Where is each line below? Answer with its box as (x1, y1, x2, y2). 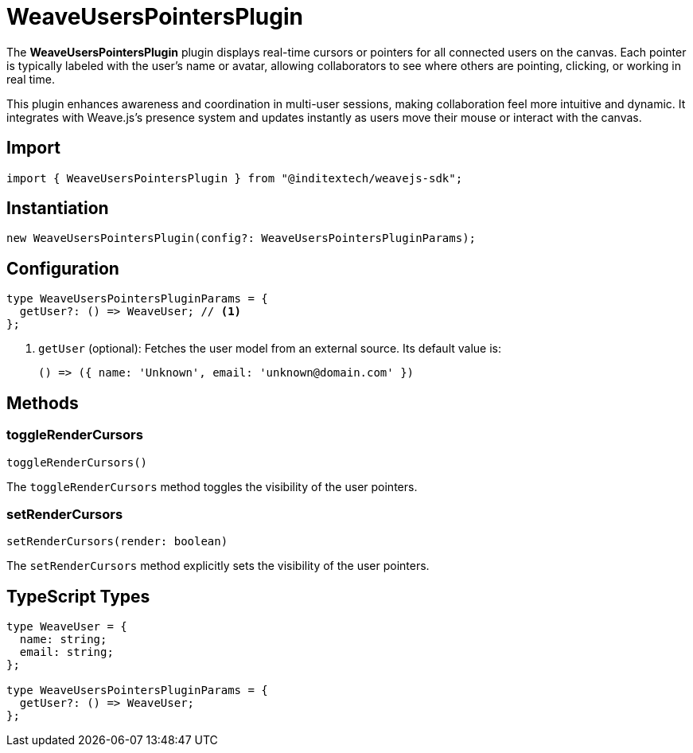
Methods (6, 392, 79, 413)
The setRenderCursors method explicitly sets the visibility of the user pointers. (6, 559, 430, 573)
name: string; (19, 633, 107, 646)
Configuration (6, 258, 119, 279)
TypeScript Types (6, 586, 150, 607)
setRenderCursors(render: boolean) (6, 535, 228, 548)
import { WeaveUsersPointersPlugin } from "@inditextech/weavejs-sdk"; (6, 171, 463, 185)
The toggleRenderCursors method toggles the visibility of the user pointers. (6, 479, 418, 494)
